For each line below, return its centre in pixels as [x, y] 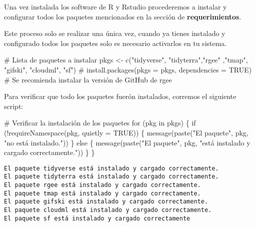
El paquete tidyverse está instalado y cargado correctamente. [111, 168]
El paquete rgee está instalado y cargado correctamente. [102, 185]
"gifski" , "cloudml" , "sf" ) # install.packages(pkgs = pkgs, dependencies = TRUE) [128, 69]
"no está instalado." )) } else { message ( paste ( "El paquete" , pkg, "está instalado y [127, 142]
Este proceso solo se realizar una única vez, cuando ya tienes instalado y [115, 33]
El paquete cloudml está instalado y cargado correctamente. [108, 210]
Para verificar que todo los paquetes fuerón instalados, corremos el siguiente [120, 96]
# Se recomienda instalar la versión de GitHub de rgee [88, 79]
